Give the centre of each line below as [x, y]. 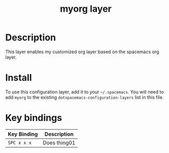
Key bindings [34, 118]
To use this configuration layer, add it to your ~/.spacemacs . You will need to [85, 92]
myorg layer [86, 9]
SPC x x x [20, 143]
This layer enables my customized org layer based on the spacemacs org [82, 52]
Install [19, 78]
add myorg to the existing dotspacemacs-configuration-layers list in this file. [84, 97]
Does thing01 [59, 142]
